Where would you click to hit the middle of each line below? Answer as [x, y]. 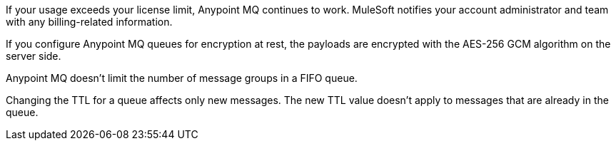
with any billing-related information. [89, 22]
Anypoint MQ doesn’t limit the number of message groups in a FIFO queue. [182, 78]
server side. [34, 56]
